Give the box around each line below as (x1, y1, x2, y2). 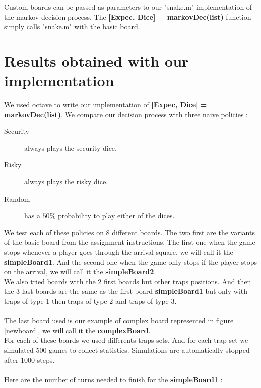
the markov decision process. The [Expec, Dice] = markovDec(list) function (4, 11, 251, 22)
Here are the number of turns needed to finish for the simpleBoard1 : (4, 374, 223, 384)
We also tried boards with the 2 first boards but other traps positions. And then (4, 276, 251, 286)
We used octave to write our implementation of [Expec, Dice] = (4, 99, 207, 110)
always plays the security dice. (24, 142, 117, 153)
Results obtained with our (4, 50, 189, 71)
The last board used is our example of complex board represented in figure (4, 315, 234, 326)
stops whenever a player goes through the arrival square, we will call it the (4, 247, 233, 257)
